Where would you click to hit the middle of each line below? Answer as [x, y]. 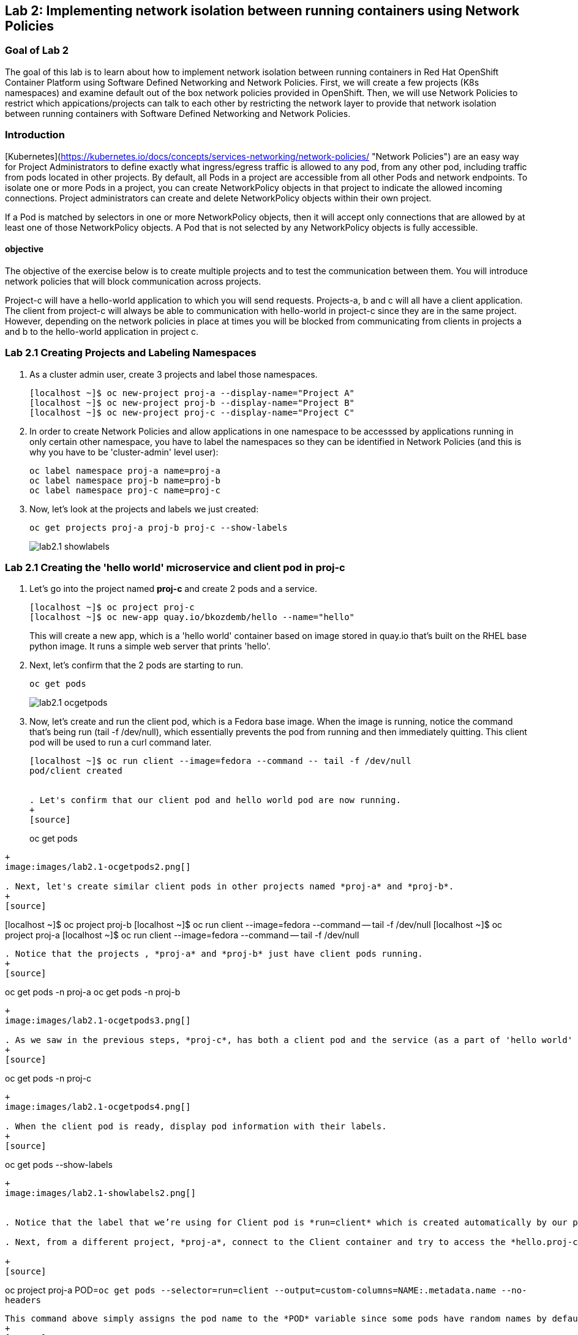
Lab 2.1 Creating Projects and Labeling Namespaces [131, 353]
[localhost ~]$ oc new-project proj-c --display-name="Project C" [192, 412]
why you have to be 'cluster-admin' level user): [124, 452]
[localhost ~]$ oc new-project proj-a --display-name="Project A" [192, 393]
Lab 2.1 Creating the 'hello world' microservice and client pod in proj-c [175, 567]
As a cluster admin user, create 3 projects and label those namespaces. [174, 374]
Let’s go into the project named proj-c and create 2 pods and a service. [173, 589]
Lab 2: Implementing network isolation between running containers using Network [262, 11]
